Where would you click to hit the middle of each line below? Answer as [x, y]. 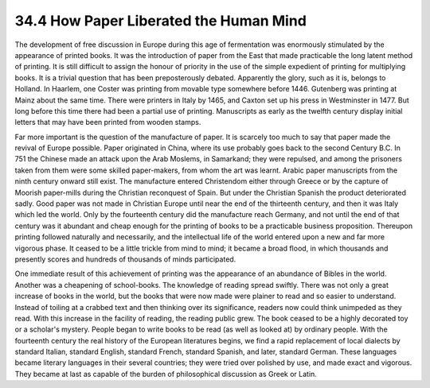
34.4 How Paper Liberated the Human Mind [160, 21]
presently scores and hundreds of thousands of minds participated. [125, 259]
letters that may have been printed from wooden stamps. [108, 122]
